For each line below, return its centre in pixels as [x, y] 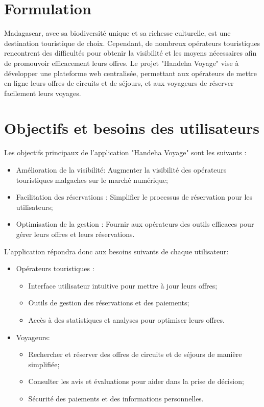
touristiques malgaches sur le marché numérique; [92, 179]
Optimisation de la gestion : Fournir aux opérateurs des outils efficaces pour [135, 224]
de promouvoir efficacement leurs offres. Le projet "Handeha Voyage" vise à [122, 63]
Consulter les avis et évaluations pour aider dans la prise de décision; [136, 381]
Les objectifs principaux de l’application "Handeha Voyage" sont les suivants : [125, 152]
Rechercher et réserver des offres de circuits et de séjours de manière [135, 354]
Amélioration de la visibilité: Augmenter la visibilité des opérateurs [121, 170]
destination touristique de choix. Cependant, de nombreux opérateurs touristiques [132, 43]
